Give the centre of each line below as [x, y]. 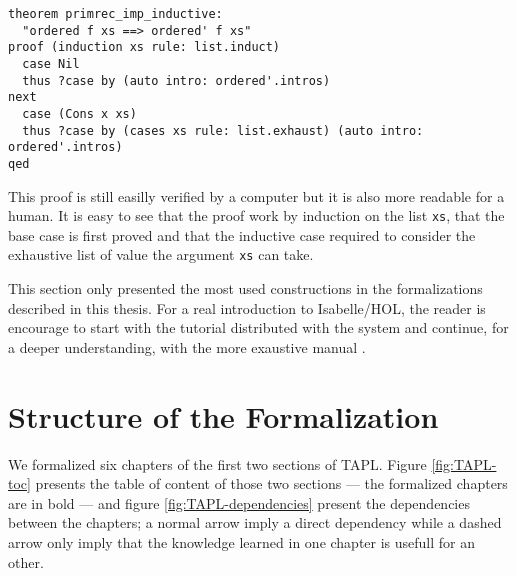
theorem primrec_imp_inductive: [115, 14]
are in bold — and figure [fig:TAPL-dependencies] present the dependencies [239, 502]
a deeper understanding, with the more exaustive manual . [187, 346]
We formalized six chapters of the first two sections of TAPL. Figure [217, 463]
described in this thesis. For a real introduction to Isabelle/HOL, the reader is [247, 307]
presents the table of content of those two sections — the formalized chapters [271, 483]
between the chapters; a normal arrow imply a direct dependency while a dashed [255, 522]
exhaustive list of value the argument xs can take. [161, 254]
